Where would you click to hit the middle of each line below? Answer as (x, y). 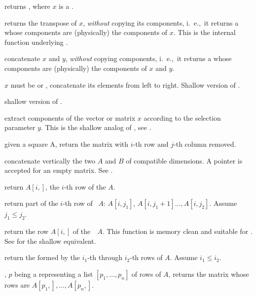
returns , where (27, 6)
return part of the (31, 203)
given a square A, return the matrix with (67, 144)
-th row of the (85, 186)
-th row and (151, 144)
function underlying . (36, 42)
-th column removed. (205, 144)
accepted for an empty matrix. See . (59, 170)
